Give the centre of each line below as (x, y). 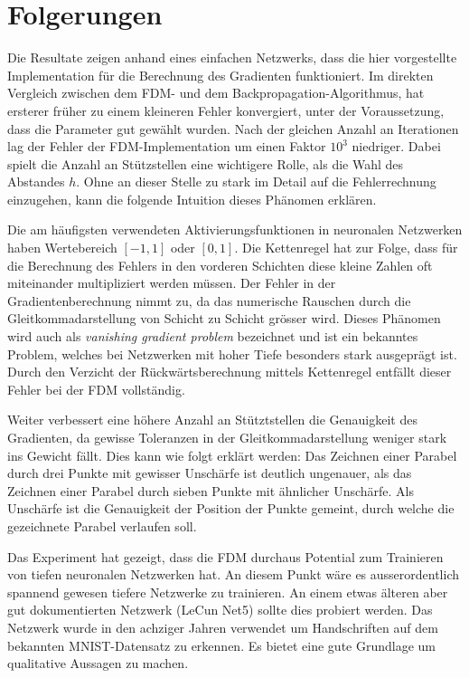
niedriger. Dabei (396, 146)
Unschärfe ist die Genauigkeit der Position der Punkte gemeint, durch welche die (231, 508)
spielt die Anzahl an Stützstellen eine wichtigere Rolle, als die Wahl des (206, 163)
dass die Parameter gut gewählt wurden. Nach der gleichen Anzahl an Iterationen (233, 128)
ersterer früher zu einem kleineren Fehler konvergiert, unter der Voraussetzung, (226, 110)
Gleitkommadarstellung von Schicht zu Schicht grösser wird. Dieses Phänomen (224, 318)
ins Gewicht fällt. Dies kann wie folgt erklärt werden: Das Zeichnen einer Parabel (232, 455)
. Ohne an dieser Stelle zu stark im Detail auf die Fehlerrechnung (256, 181)
